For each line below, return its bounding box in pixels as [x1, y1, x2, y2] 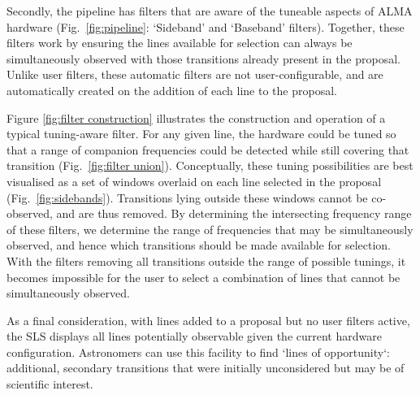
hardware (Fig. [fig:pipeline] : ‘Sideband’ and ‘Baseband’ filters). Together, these [6, 18, 405, 35]
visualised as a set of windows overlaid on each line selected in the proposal [6, 172, 382, 189]
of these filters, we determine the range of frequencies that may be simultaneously [6, 220, 414, 237]
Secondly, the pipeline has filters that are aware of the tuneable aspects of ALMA [6, 2, 413, 19]
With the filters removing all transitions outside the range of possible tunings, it [6, 252, 406, 269]
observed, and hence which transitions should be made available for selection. [6, 237, 392, 254]
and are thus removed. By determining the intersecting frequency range [56, 205, 412, 222]
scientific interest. [6, 375, 93, 393]
